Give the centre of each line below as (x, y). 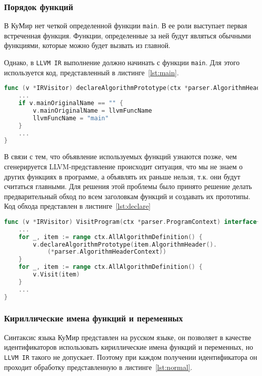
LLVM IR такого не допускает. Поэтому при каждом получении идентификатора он (131, 357)
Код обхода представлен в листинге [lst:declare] (77, 206)
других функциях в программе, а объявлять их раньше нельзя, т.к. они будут (122, 176)
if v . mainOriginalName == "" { (71, 103)
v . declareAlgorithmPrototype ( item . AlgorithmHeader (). (125, 244)
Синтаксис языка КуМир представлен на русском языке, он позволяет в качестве (128, 337)
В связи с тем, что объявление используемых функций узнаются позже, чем (120, 156)
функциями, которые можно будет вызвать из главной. (87, 45)
